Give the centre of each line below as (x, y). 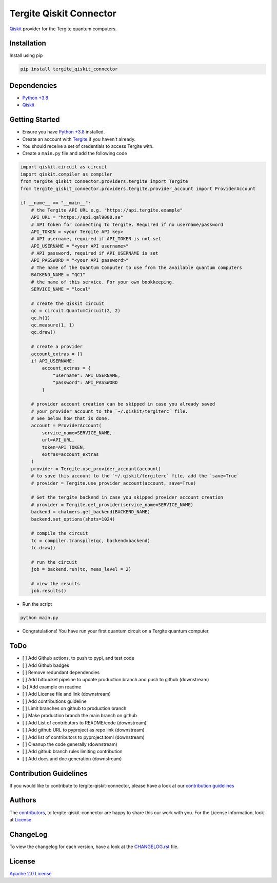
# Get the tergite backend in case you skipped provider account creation (127, 497)
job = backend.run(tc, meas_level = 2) (81, 569)
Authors (23, 800)
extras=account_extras (71, 455)
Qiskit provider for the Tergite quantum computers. (63, 29)
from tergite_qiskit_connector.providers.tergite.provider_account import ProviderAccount (138, 188)
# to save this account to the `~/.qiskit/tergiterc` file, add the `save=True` (135, 476)
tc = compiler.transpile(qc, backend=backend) (91, 541)
